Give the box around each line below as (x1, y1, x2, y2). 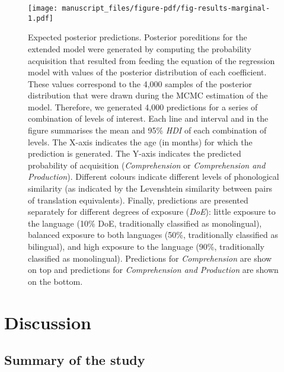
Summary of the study (4, 351, 145, 369)
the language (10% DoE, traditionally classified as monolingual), (28, 217, 262, 229)
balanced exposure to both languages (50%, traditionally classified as (28, 228, 279, 241)
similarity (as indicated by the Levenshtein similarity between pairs (28, 182, 273, 195)
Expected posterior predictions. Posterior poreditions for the (28, 31, 247, 43)
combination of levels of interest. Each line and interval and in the (28, 112, 269, 125)
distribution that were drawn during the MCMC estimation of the (28, 89, 268, 101)
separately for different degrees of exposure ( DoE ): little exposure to (28, 205, 276, 218)
